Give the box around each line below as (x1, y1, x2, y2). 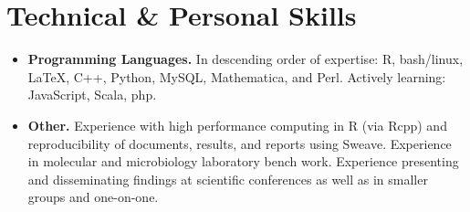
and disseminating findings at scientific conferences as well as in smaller (27, 169, 428, 188)
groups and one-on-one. (27, 187, 159, 207)
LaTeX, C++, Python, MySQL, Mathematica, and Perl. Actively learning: (27, 67, 446, 86)
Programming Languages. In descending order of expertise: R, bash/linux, (27, 49, 464, 69)
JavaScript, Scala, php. (27, 85, 157, 104)
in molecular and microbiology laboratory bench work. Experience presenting (27, 152, 459, 171)
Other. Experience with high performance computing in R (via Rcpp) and (27, 115, 447, 134)
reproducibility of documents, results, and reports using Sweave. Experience (27, 133, 452, 153)
